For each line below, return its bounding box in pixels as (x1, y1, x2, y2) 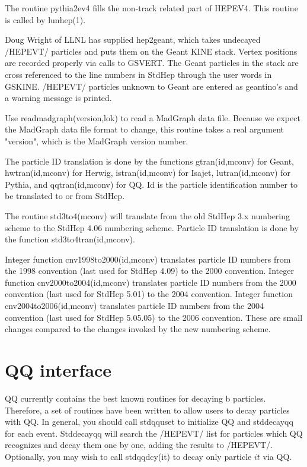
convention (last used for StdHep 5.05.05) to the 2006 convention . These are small (5, 311, 303, 323)
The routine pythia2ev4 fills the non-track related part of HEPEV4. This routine (5, 2, 298, 14)
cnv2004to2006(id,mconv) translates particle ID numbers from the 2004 (5, 299, 264, 312)
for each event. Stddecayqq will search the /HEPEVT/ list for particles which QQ (5, 427, 303, 439)
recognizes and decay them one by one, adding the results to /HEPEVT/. (5, 438, 273, 451)
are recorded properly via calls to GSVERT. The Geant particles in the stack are (5, 56, 299, 69)
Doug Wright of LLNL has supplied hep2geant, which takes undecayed (5, 33, 261, 46)
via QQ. (263, 450, 292, 462)
